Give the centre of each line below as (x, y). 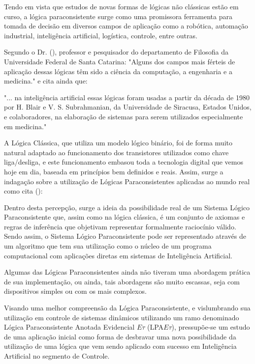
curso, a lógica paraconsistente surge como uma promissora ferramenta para (118, 16)
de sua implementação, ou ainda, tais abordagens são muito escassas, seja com (122, 281)
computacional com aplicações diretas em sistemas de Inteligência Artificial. (118, 255)
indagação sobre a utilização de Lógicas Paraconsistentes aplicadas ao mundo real (127, 181)
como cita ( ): (23, 191)
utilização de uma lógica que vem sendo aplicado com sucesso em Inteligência (120, 346)
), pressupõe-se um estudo (211, 327)
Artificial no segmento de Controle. (57, 356)
